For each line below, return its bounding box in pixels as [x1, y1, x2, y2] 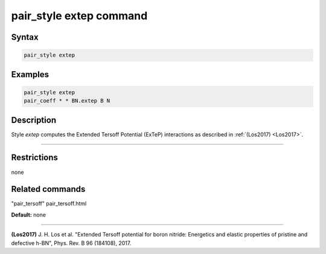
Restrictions [11, 153, 59, 163]
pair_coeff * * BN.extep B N [24, 97, 110, 104]
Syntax [11, 32, 39, 42]
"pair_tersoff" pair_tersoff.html [11, 200, 87, 208]
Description [11, 115, 57, 125]
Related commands [11, 184, 86, 194]
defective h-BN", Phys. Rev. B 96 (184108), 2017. [11, 239, 132, 247]
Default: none [11, 211, 46, 218]
